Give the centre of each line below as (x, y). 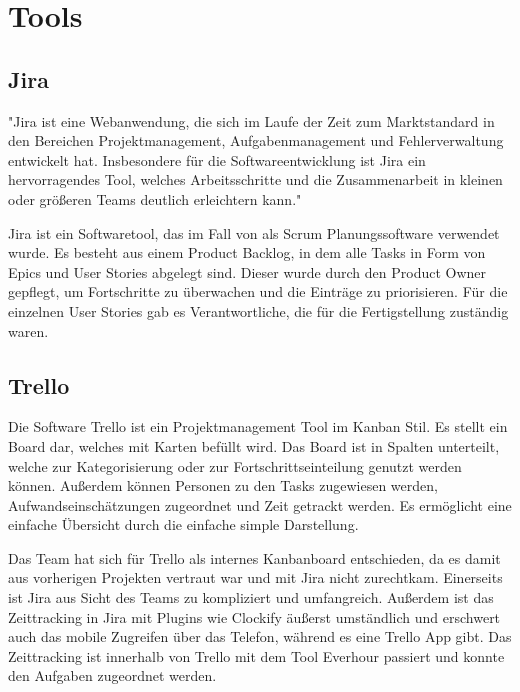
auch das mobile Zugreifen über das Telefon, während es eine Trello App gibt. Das (260, 636)
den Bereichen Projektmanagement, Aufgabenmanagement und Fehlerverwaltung (256, 140)
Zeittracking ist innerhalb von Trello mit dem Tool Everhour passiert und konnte (256, 655)
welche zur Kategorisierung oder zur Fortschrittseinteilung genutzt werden (235, 465)
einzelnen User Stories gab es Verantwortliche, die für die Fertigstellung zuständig (258, 310)
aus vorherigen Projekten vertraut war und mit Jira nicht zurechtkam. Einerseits (255, 577)
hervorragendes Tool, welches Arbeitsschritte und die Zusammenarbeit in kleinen (255, 179)
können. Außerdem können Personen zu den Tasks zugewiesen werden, (223, 485)
